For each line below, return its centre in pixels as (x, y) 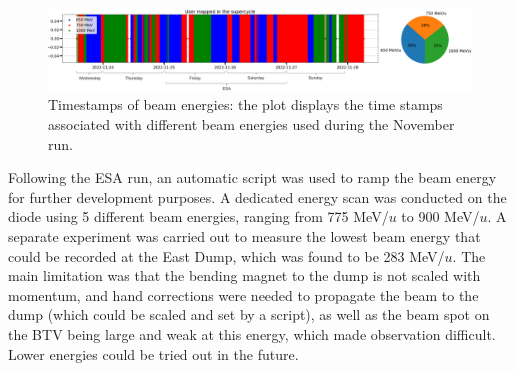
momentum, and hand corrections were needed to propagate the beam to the (243, 294)
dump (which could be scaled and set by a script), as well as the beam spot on (249, 314)
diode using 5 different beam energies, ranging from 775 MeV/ (198, 216)
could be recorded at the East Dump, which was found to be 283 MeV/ (226, 255)
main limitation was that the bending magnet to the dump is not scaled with (244, 275)
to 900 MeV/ (440, 216)
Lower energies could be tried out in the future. (153, 353)
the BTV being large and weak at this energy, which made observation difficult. (252, 333)
